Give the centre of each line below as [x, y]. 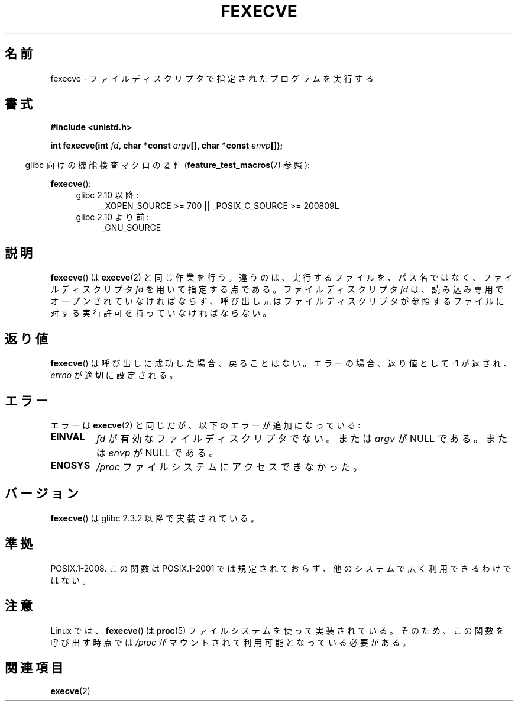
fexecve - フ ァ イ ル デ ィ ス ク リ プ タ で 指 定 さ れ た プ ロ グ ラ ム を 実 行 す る [212, 78]
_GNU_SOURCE [131, 228]
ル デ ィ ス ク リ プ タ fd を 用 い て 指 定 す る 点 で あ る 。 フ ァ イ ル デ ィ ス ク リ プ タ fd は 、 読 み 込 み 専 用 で [277, 289]
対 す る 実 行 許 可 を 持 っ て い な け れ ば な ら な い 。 [161, 313]
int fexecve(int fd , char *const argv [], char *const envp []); [167, 146]
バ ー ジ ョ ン [42, 494]
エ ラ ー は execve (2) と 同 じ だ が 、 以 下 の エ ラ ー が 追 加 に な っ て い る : [205, 425]
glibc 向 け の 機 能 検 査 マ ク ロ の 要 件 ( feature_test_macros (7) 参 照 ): [168, 165]
